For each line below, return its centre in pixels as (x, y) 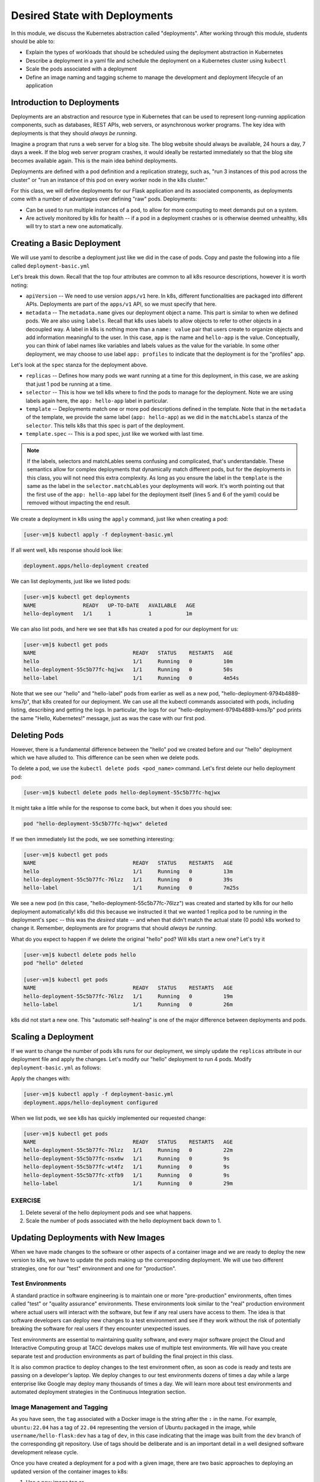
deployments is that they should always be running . (74, 133)
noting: (20, 285)
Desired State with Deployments (92, 15)
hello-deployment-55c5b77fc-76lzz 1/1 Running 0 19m (128, 996)
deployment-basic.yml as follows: (56, 1068)
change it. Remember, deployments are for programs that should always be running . (114, 928)
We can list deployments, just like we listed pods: (71, 582)
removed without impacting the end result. (79, 502)
